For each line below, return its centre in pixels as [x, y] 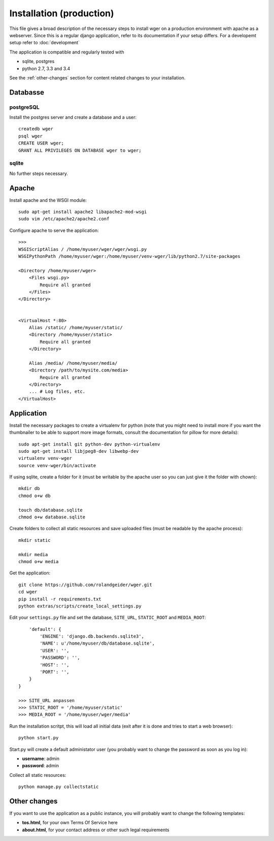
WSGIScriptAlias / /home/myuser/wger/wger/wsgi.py [83, 249]
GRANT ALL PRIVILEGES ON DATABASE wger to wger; [80, 150]
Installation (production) [62, 13]
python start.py [39, 738]
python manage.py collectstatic [59, 787]
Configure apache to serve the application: [54, 230]
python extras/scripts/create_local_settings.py [80, 606]
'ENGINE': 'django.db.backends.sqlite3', [92, 636]
